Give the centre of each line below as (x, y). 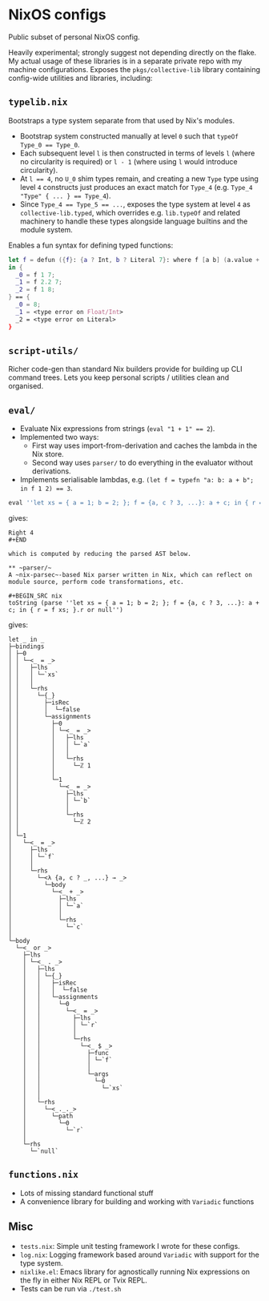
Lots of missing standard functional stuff (86, 1193)
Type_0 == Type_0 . (50, 144)
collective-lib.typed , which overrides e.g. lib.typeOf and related (130, 212)
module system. (46, 229)
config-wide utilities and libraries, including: (80, 78)
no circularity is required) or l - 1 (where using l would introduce (128, 161)
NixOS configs (57, 15)
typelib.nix (38, 102)
